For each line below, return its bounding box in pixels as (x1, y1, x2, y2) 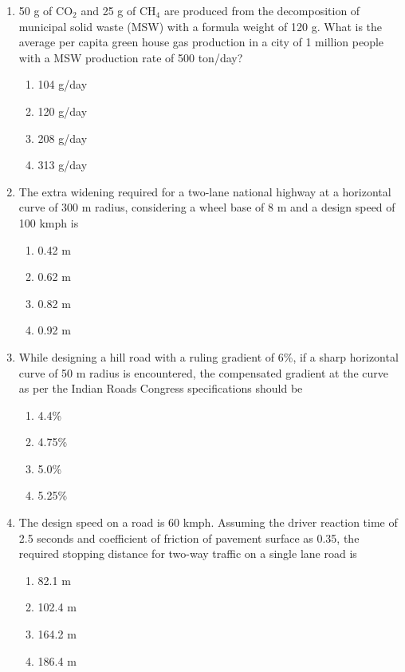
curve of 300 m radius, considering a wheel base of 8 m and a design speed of (18, 199, 395, 215)
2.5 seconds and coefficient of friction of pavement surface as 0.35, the (18, 529, 360, 546)
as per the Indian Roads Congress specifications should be (18, 380, 303, 397)
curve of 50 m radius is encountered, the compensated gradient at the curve (18, 364, 388, 381)
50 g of (18, 2, 53, 18)
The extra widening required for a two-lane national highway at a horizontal (18, 183, 391, 200)
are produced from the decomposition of (163, 2, 360, 18)
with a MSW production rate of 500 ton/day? (18, 49, 243, 65)
